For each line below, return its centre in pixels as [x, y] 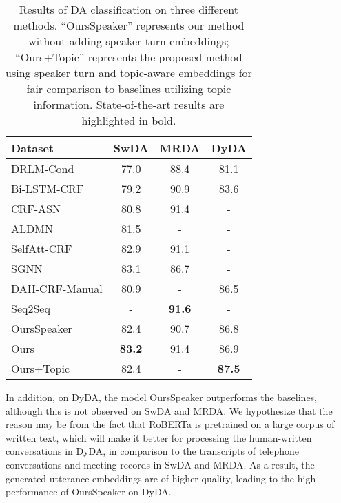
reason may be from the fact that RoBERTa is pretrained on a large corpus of [170, 424]
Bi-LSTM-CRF [48, 188]
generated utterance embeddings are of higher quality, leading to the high [161, 478]
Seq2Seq [31, 308]
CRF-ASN [36, 208]
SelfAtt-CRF [42, 248]
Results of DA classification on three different [129, 9]
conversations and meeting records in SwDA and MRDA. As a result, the [160, 464]
